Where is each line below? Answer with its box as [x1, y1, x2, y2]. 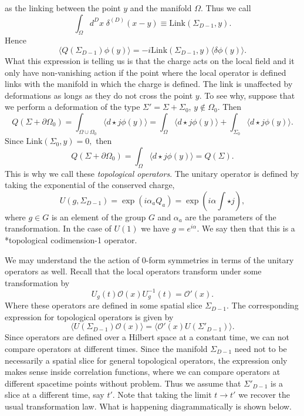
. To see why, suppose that [199, 89, 295, 101]
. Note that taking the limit [112, 388, 212, 401]
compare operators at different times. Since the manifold [5, 343, 208, 355]
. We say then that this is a [197, 222, 295, 234]
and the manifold [130, 2, 192, 14]
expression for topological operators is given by [5, 310, 174, 323]
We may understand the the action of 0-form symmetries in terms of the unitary [5, 253, 294, 266]
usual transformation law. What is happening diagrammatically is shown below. [5, 400, 292, 412]
